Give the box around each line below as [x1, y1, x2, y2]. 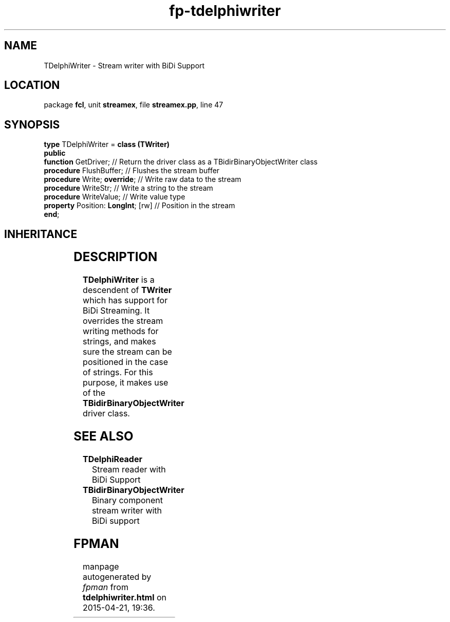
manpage [83, 561, 119, 572]
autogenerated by [83, 571, 152, 582]
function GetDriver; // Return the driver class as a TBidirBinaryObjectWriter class [44, 157, 318, 167]
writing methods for [83, 326, 159, 337]
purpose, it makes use [83, 377, 168, 388]
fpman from [83, 581, 128, 592]
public [44, 149, 66, 158]
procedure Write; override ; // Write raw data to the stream [44, 175, 241, 184]
